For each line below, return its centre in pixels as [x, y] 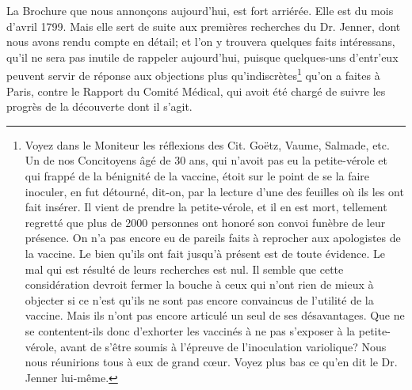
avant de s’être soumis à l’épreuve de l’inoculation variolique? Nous [223, 346]
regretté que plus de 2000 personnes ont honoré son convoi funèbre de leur [205, 222]
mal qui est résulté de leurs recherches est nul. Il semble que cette [184, 269]
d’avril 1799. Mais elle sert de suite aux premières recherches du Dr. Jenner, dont [204, 26]
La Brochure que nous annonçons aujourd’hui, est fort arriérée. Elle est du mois [200, 10]
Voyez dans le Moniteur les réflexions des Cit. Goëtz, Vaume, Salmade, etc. [207, 144]
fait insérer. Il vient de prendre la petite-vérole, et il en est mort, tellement [206, 207]
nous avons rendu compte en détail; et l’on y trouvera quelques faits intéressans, [201, 42]
